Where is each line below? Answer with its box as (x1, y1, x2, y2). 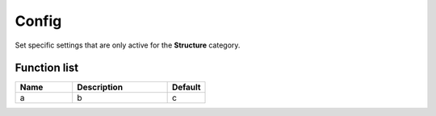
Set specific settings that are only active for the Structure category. (15, 40, 241, 50)
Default (171, 81, 201, 93)
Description (77, 81, 124, 93)
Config (15, 12, 62, 30)
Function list (15, 61, 79, 75)
